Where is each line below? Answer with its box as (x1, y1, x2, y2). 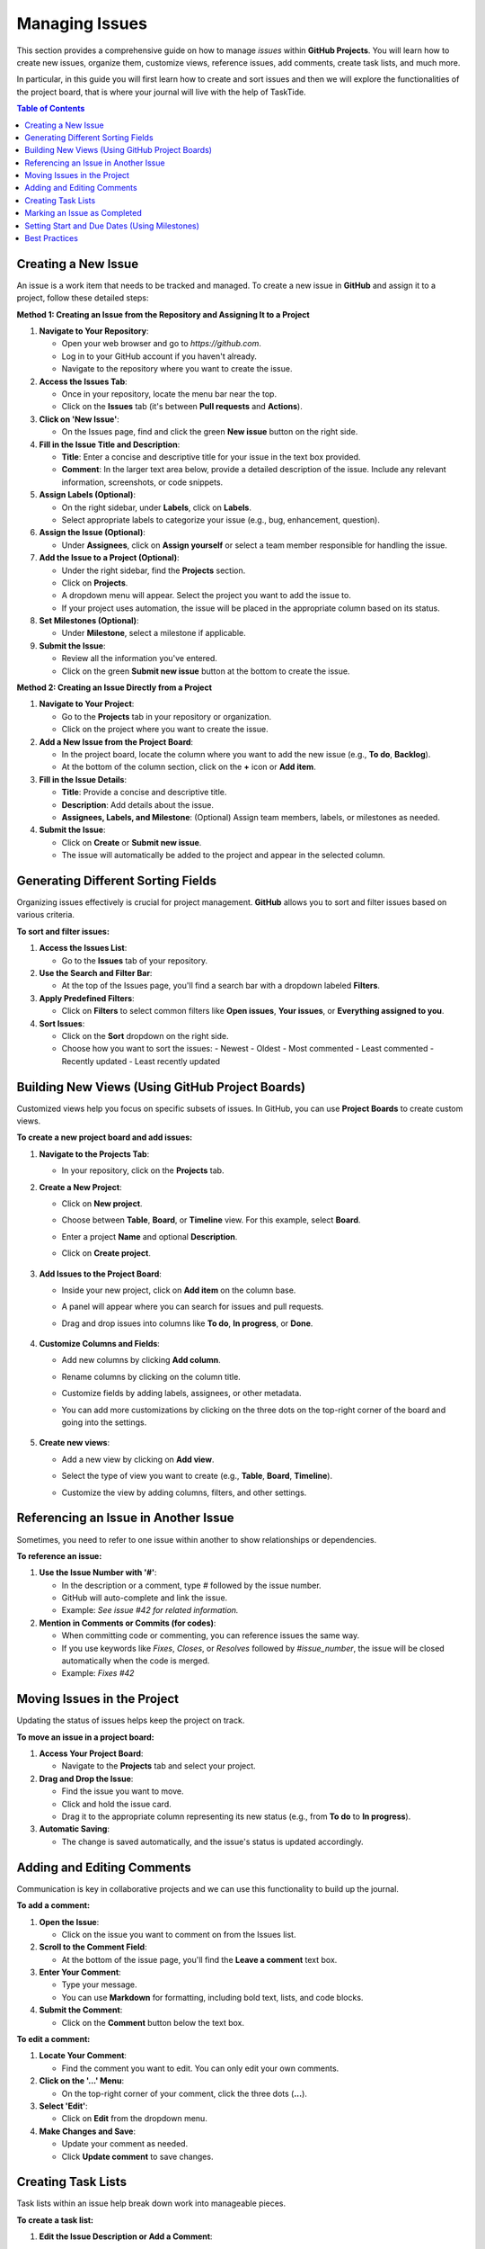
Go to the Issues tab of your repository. (61, 954, 208, 966)
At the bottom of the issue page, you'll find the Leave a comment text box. (61, 1954, 338, 1965)
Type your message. (61, 1979, 138, 1990)
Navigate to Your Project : (39, 698, 135, 710)
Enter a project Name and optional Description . (61, 1231, 238, 1241)
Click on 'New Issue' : (39, 414, 120, 425)
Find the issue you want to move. (61, 1786, 184, 1797)
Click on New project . (61, 1197, 143, 1209)
